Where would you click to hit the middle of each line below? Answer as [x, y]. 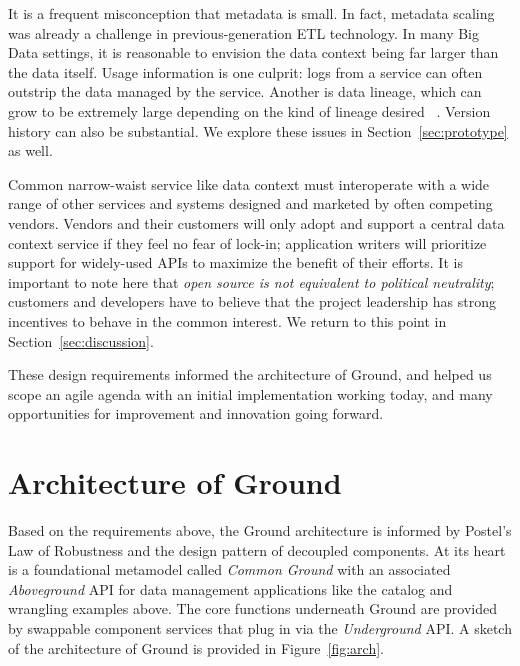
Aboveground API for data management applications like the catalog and [230, 588]
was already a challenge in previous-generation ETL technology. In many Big [244, 32]
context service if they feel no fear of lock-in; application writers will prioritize [247, 242]
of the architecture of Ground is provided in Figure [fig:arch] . [196, 647]
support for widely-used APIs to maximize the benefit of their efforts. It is [235, 262]
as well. [30, 150]
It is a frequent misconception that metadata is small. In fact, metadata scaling [251, 13]
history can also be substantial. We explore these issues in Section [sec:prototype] [258, 130]
